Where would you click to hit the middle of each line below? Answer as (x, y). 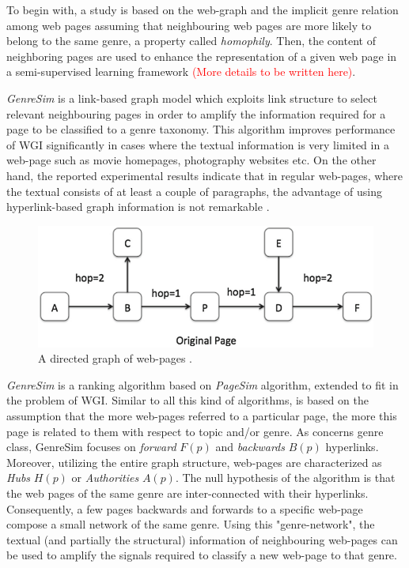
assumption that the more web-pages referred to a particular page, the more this (202, 415)
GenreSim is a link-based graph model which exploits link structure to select (192, 98)
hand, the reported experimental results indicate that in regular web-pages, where (205, 175)
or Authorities (105, 478)
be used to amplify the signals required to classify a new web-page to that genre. (202, 555)
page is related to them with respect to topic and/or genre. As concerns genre (195, 431)
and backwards (250, 447)
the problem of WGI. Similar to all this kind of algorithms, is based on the (187, 400)
